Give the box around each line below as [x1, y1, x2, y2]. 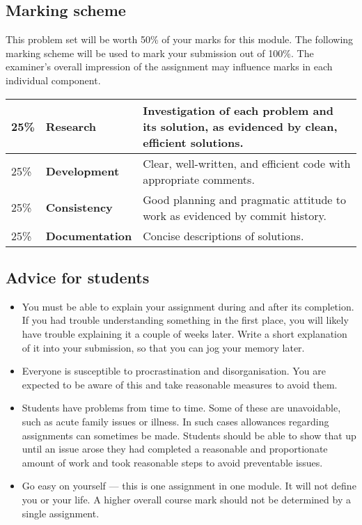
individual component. [6, 72, 101, 87]
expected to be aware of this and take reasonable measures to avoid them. [22, 377, 338, 391]
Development [45, 163, 120, 180]
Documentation [45, 227, 132, 244]
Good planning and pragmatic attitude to [143, 191, 346, 207]
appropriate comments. [143, 171, 255, 187]
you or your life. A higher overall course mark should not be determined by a [22, 492, 351, 506]
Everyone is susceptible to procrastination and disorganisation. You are [22, 363, 326, 378]
